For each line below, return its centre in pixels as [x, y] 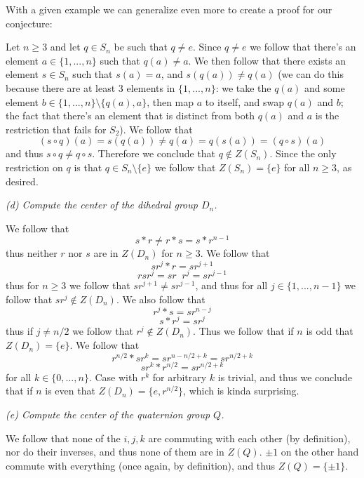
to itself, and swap [244, 101]
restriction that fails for [56, 129]
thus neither [32, 253]
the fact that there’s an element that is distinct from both [130, 115]
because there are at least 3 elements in [90, 87]
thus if [19, 331]
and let [65, 47]
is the [327, 115]
